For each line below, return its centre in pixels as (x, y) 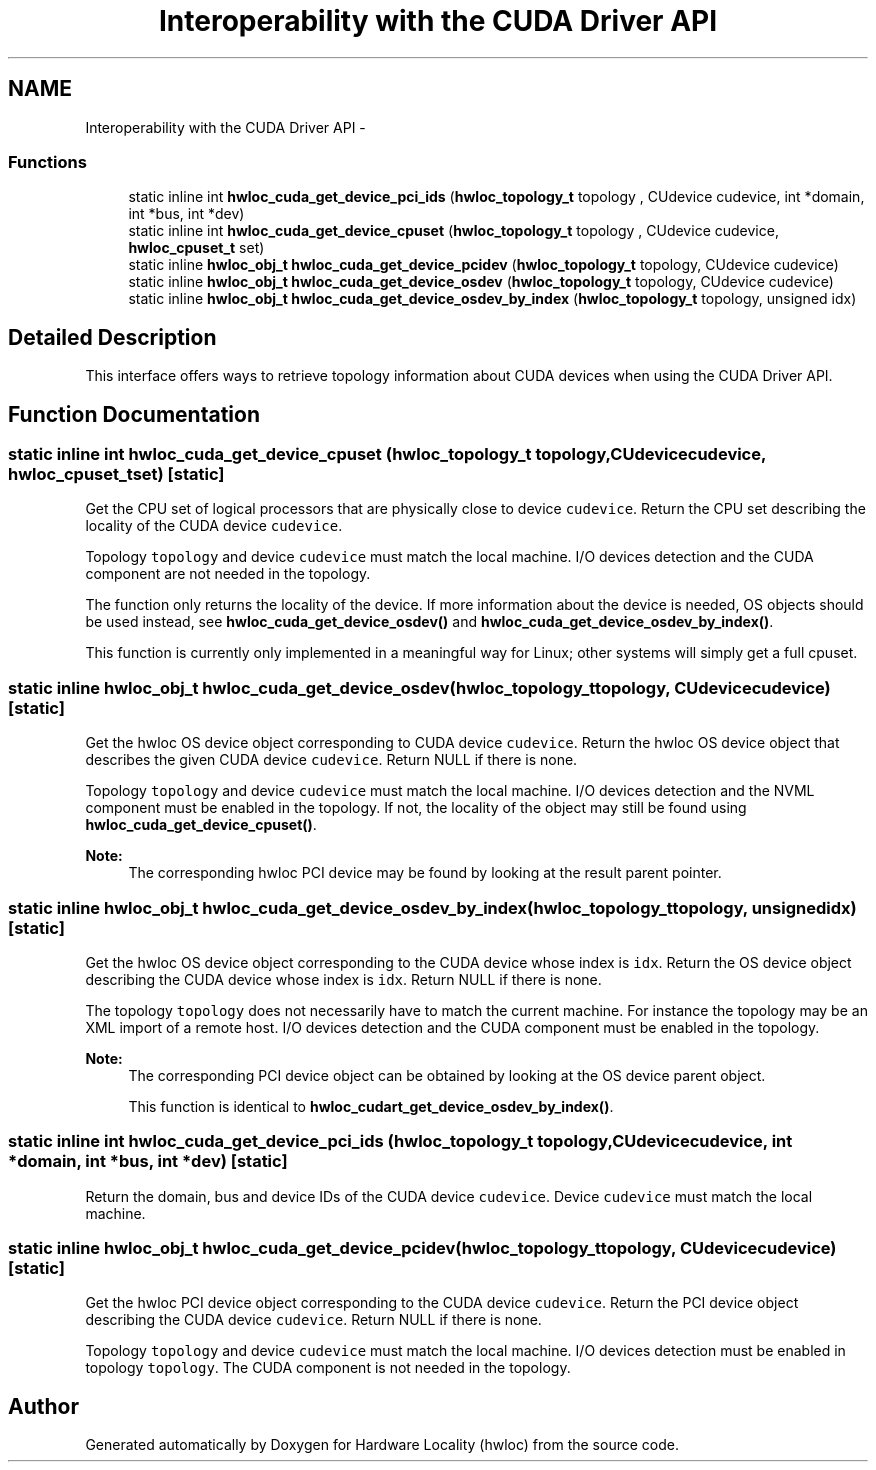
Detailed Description (112, 337)
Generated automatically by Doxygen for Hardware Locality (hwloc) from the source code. (382, 1445)
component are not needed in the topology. (228, 574)
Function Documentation (134, 414)
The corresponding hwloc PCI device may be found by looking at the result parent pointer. (425, 873)
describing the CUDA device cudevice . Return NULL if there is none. (313, 1320)
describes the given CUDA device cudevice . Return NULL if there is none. (331, 760)
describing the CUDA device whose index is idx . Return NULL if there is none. (343, 979)
